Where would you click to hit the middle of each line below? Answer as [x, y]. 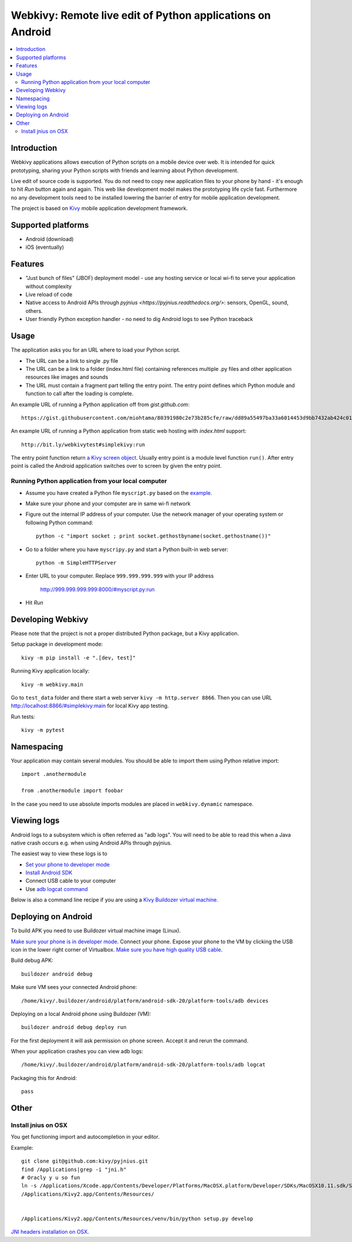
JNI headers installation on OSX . [50, 1232]
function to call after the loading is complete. [79, 394]
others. [34, 310]
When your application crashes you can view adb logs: [77, 1051]
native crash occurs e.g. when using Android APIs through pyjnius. [92, 843]
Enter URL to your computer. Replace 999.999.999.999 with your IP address [120, 576]
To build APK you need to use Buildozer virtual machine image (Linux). [96, 931]
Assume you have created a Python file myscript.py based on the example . [119, 492]
